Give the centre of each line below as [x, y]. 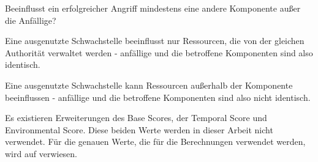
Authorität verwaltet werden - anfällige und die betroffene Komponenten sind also [159, 52]
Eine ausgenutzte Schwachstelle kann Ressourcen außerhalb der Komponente [149, 85]
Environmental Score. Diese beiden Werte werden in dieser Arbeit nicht [139, 129]
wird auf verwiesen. [41, 153]
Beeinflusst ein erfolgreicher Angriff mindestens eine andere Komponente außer [153, 8]
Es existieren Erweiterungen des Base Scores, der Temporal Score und [136, 118]
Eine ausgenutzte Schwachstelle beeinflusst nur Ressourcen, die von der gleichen [155, 41]
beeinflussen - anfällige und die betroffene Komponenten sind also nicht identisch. [158, 97]
